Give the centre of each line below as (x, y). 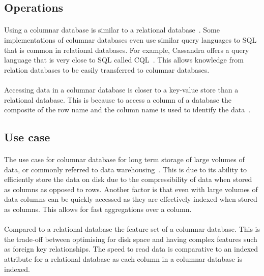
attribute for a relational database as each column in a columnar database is (123, 259)
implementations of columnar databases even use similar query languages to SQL (130, 39)
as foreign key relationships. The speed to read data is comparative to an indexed (131, 249)
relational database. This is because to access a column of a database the (118, 99)
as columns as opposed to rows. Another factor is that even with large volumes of (131, 189)
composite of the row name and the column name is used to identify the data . (127, 110)
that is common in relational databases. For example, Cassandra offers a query (127, 50)
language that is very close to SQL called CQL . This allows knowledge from (124, 60)
